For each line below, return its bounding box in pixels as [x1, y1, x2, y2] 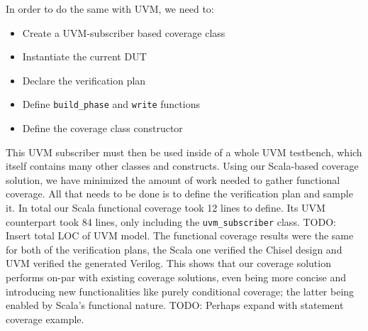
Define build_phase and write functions [22, 97, 200, 112]
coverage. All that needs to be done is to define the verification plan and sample [6, 186, 353, 201]
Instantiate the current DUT [22, 49, 147, 64]
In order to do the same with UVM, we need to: [6, 1, 214, 16]
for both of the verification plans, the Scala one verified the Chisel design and [6, 242, 342, 256]
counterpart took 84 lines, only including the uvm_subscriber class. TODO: [6, 214, 336, 229]
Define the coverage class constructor [22, 121, 183, 136]
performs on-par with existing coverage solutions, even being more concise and [6, 270, 347, 285]
